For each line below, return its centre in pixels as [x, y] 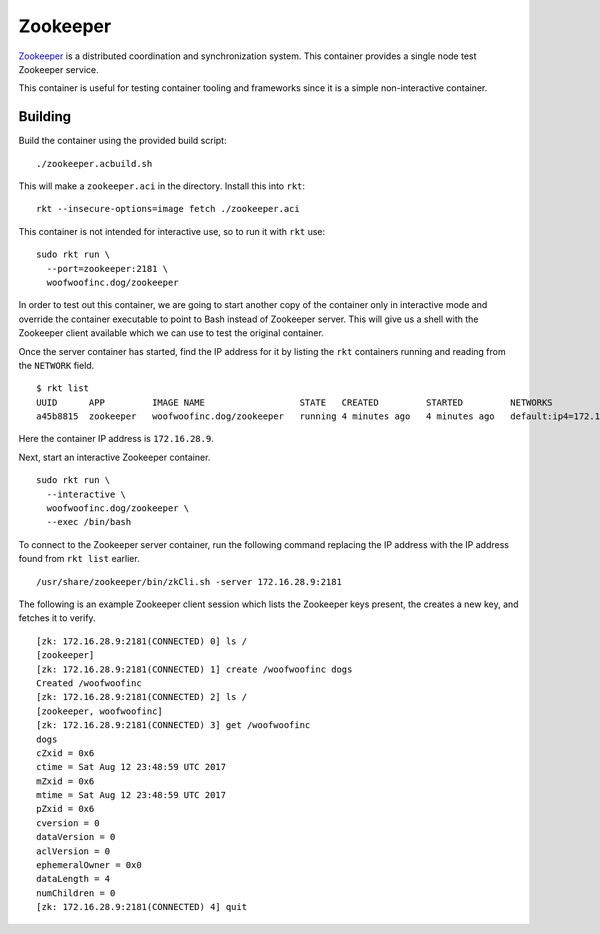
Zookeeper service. [58, 69]
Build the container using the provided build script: [122, 141]
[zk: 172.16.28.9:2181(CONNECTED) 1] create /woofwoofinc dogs [194, 669]
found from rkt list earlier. [79, 559]
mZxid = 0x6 [65, 781]
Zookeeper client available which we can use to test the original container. [171, 333]
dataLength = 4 [73, 879]
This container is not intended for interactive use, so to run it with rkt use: [172, 231]
